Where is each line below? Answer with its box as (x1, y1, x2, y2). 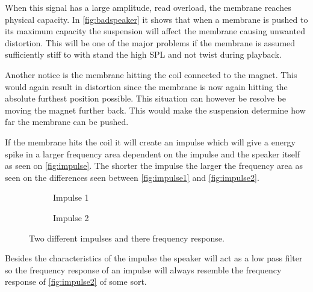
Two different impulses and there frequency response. (29, 231, 225, 244)
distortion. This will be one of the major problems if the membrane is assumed (5, 36, 296, 49)
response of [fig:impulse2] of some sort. (5, 275, 147, 288)
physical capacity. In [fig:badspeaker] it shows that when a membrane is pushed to (5, 13, 308, 25)
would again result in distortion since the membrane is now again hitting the (5, 80, 288, 93)
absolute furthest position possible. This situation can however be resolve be (5, 92, 287, 105)
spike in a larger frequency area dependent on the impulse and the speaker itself (5, 147, 300, 160)
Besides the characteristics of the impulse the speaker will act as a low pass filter (5, 252, 303, 264)
